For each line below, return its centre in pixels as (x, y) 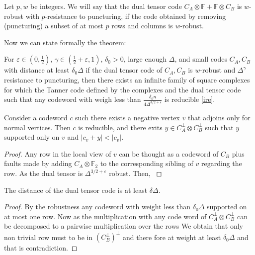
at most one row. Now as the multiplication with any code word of (105, 216)
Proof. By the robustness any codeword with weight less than (97, 207)
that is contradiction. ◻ (41, 248)
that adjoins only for (219, 118)
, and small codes (201, 59)
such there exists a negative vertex (127, 118)
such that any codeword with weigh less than (73, 99)
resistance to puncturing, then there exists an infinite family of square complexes (127, 79)
